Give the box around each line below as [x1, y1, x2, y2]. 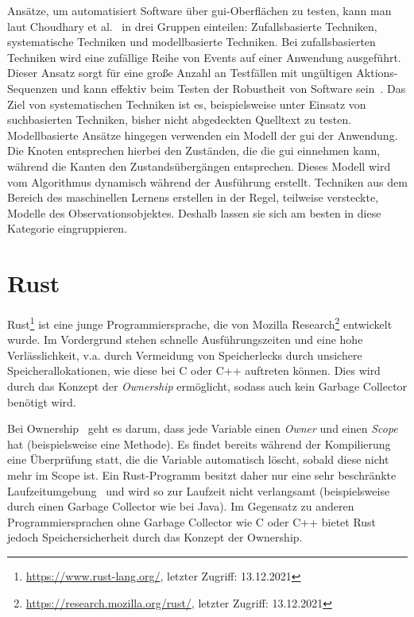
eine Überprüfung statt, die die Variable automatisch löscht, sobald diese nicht [7, 451, 389, 468]
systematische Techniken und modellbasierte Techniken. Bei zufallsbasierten [7, 33, 376, 50]
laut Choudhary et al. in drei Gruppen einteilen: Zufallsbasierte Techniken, [7, 17, 377, 34]
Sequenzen [7, 79, 58, 96]
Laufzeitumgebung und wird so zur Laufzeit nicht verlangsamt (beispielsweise [7, 482, 390, 499]
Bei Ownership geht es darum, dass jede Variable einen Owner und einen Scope [7, 420, 398, 437]
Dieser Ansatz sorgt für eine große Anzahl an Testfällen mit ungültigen [7, 64, 353, 81]
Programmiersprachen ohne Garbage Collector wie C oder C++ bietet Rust [7, 513, 377, 530]
